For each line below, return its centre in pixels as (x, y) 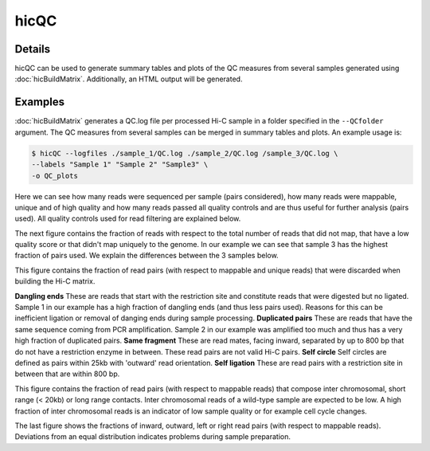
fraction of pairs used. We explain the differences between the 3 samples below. (147, 256)
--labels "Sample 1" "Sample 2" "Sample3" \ (120, 165)
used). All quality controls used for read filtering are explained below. (128, 218)
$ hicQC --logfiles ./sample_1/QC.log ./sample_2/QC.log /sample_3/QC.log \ (185, 153)
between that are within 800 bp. (67, 374)
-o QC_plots (55, 176)
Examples (40, 102)
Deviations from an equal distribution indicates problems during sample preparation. (152, 437)
